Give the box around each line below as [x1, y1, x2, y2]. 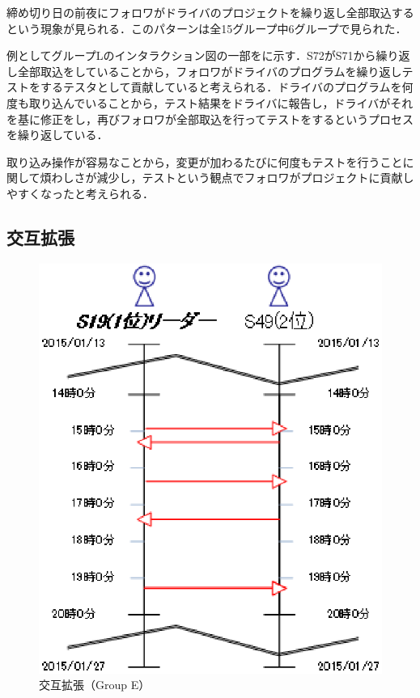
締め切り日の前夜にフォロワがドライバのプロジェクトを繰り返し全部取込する [6, 4, 414, 20]
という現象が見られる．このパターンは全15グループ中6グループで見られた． [6, 19, 407, 36]
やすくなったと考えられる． [6, 184, 154, 201]
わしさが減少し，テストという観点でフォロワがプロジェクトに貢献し [51, 169, 414, 186]
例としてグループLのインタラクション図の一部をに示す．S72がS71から [6, 47, 376, 64]
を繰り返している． [6, 126, 108, 143]
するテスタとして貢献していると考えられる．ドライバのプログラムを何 [40, 78, 414, 95]
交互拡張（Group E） [39, 676, 151, 693]
